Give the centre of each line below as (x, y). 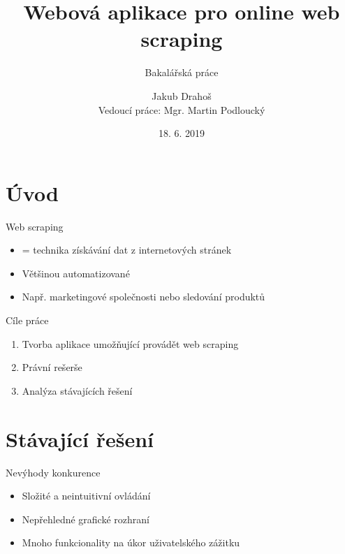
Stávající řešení (80, 438)
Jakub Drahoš (182, 95)
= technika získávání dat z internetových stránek (127, 250)
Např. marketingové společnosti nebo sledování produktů (144, 297)
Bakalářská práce (182, 72)
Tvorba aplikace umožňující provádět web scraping (130, 343)
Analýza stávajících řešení (77, 390)
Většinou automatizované (76, 273)
